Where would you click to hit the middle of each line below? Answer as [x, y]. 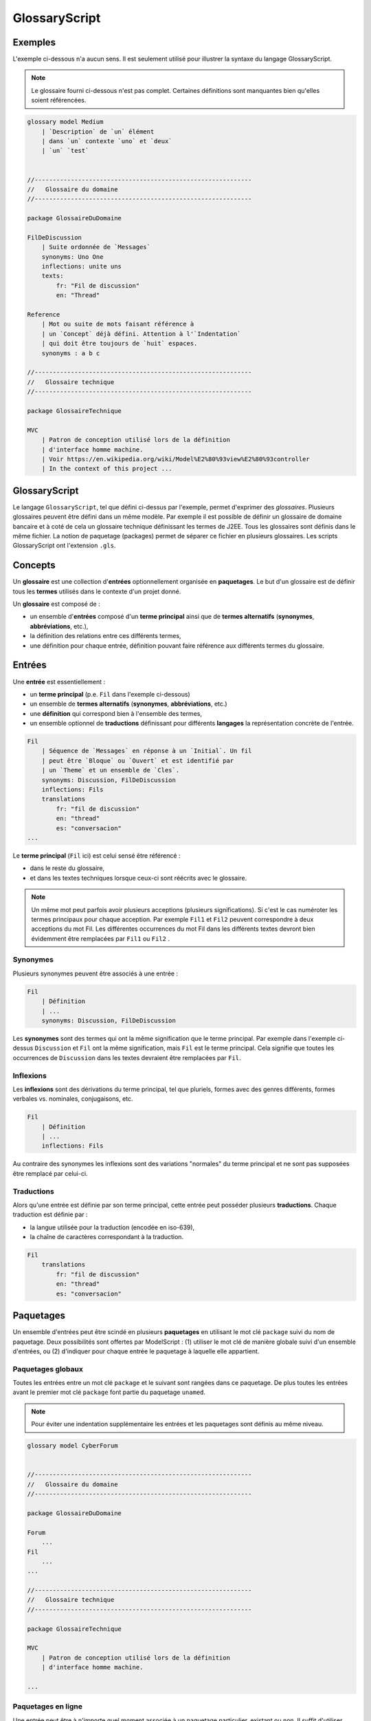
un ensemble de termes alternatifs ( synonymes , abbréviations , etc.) [128, 704]
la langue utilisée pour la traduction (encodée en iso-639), [112, 1227]
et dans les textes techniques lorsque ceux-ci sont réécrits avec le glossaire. [138, 878]
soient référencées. [59, 101]
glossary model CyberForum [72, 1446]
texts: [53, 276]
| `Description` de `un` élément [98, 131]
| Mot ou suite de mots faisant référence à [118, 324]
